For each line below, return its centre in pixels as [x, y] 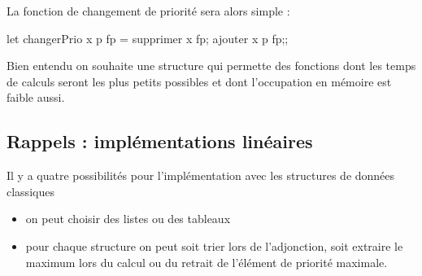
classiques [30, 191]
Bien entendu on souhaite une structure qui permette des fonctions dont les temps [211, 66]
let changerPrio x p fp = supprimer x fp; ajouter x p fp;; [148, 38]
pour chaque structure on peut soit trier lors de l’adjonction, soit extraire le [214, 245]
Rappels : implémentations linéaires [160, 141]
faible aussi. [36, 97]
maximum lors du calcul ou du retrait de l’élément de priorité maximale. [207, 262]
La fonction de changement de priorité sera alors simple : [148, 11]
